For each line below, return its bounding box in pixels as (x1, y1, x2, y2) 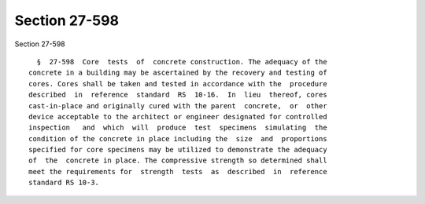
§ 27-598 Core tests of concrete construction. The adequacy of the (36, 57, 327, 66)
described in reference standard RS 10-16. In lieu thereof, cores (28, 90, 327, 100)
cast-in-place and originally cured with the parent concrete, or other (28, 101, 327, 110)
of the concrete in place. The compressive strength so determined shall (28, 156, 327, 165)
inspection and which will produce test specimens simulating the (28, 123, 327, 133)
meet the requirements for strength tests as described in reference (28, 167, 327, 176)
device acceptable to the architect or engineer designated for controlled (28, 112, 327, 121)
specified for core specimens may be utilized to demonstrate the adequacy (28, 145, 327, 155)
